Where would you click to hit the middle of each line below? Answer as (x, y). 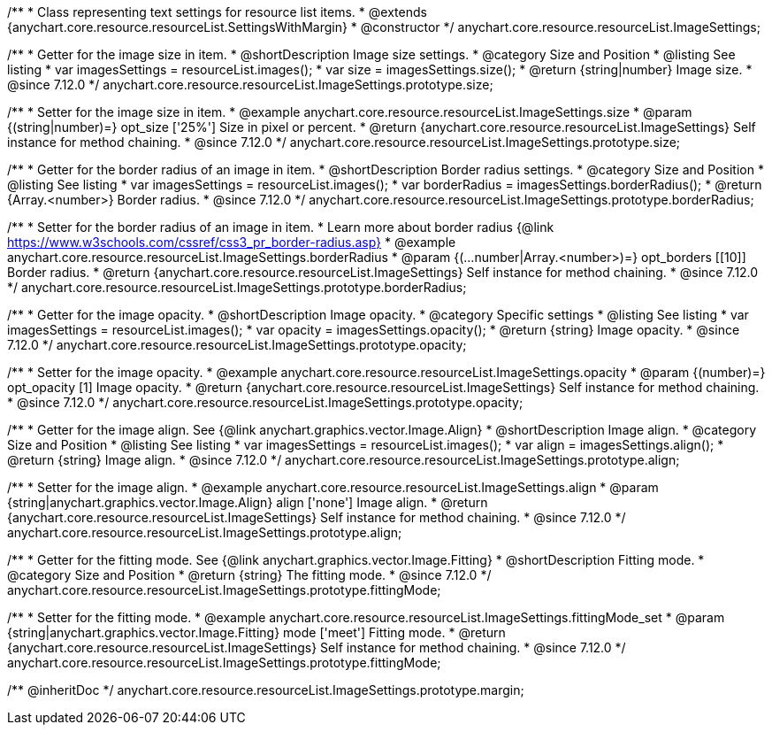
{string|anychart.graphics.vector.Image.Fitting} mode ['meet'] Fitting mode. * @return (256, 632)
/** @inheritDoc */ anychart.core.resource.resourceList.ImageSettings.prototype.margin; (266, 690)
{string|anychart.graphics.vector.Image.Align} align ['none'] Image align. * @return (248, 502)
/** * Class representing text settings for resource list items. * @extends (217, 12)
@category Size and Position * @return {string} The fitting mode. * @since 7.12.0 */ (249, 575)
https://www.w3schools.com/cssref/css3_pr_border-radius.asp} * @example (232, 242)
